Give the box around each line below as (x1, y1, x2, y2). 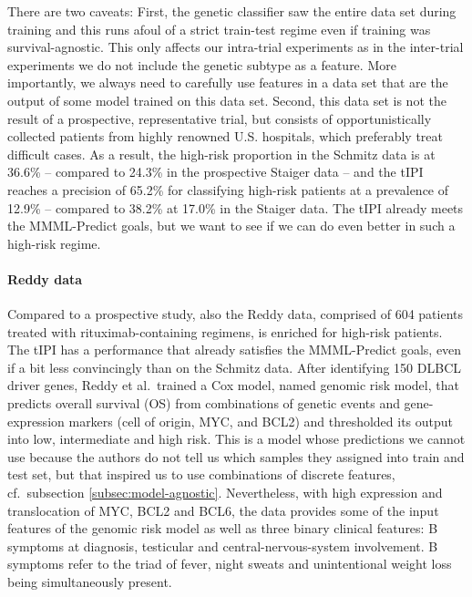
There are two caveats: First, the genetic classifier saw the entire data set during (7, 2, 457, 20)
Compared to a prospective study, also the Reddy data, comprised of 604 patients (7, 304, 464, 324)
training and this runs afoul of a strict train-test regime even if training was (7, 19, 431, 38)
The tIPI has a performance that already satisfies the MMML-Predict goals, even (7, 340, 462, 359)
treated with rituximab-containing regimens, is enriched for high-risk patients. (7, 322, 443, 341)
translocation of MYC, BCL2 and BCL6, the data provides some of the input (7, 500, 439, 520)
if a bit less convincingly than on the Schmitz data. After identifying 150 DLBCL (7, 357, 461, 376)
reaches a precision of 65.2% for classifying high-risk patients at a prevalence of (7, 180, 449, 199)
